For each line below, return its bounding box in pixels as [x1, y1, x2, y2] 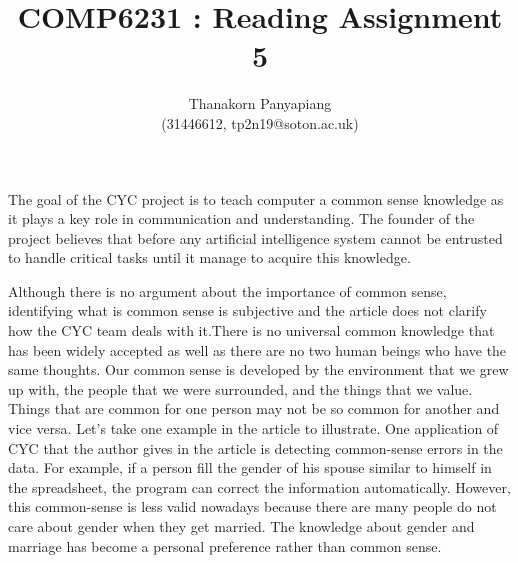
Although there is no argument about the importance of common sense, [8, 280, 447, 301]
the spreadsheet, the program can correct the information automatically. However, [8, 476, 511, 497]
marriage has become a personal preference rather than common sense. [8, 535, 442, 556]
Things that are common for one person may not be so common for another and [8, 398, 500, 419]
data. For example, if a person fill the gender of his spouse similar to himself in [8, 457, 492, 478]
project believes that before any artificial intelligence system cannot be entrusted [8, 227, 503, 248]
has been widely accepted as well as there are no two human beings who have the [8, 339, 507, 360]
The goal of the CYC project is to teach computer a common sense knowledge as [8, 188, 504, 209]
